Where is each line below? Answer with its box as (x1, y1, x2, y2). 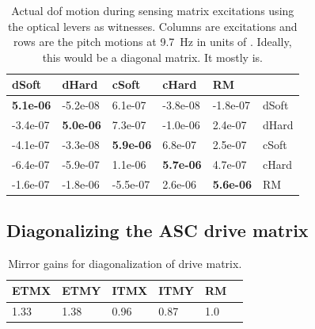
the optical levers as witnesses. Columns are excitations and (7, 17, 298, 34)
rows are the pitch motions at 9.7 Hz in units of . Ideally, (13, 33, 292, 50)
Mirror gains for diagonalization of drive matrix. (8, 254, 242, 271)
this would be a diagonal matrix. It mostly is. (42, 48, 263, 65)
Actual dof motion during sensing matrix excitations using (11, 2, 294, 18)
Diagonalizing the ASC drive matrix (6, 218, 309, 243)
